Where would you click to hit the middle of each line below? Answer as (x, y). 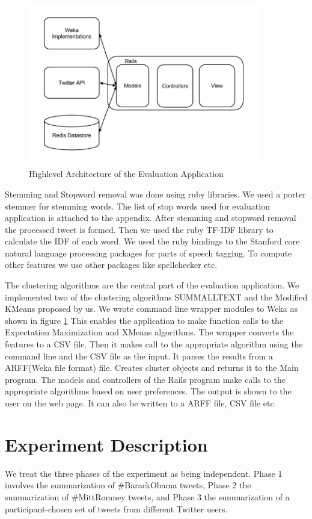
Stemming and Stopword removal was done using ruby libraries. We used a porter (155, 194)
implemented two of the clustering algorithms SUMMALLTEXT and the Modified (156, 297)
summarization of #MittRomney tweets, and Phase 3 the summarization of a (147, 496)
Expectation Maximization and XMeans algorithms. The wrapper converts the (149, 332)
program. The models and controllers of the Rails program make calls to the (145, 379)
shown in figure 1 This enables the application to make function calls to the (144, 320)
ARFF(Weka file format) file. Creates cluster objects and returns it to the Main (152, 368)
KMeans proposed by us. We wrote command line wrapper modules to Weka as (151, 309)
